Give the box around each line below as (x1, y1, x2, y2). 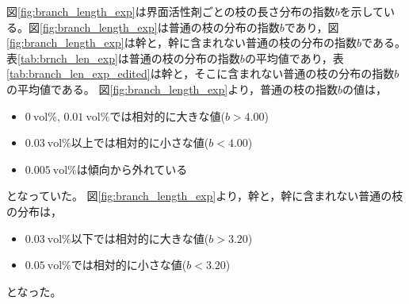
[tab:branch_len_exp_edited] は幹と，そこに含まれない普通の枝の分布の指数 (6, 65, 395, 82)
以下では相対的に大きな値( (71, 229, 209, 246)
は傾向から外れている (76, 160, 188, 177)
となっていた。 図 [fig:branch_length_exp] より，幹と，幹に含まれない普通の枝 (6, 187, 403, 204)
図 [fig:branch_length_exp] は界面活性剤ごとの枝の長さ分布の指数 (6, 3, 335, 19)
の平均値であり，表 (244, 49, 344, 66)
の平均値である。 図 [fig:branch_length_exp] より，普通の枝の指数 (6, 80, 338, 97)
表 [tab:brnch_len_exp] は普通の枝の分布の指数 (6, 49, 240, 66)
